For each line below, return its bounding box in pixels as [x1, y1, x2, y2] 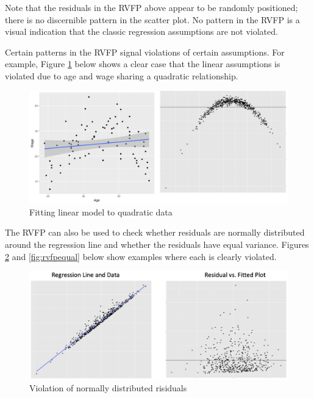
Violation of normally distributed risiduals [29, 382, 187, 394]
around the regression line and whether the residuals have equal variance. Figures [5, 238, 309, 251]
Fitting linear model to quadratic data [29, 205, 173, 218]
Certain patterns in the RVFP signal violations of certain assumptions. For [5, 45, 285, 58]
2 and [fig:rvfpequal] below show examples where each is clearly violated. [5, 250, 277, 262]
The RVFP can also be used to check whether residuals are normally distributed [5, 226, 305, 239]
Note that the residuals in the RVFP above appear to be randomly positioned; [5, 1, 298, 13]
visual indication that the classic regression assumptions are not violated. [5, 25, 278, 38]
